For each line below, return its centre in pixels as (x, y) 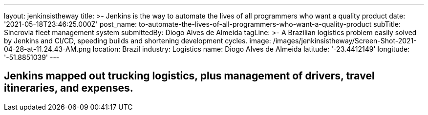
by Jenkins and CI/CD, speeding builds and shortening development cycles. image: (138, 41)
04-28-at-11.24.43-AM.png (47, 49)
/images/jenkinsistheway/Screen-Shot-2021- (345, 41)
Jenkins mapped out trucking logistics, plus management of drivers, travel (189, 76)
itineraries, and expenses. (69, 88)
